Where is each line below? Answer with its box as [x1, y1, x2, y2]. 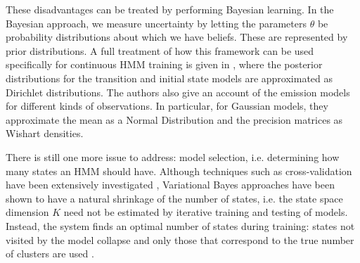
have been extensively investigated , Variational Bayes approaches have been [6, 177, 335, 192]
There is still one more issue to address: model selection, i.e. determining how [6, 149, 340, 164]
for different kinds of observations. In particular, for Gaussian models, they [6, 98, 328, 113]
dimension [6, 205, 49, 219]
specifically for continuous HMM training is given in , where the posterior [6, 57, 323, 72]
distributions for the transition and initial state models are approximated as [6, 70, 333, 85]
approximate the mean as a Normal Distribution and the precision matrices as [6, 112, 343, 127]
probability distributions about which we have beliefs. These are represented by [6, 30, 348, 44]
